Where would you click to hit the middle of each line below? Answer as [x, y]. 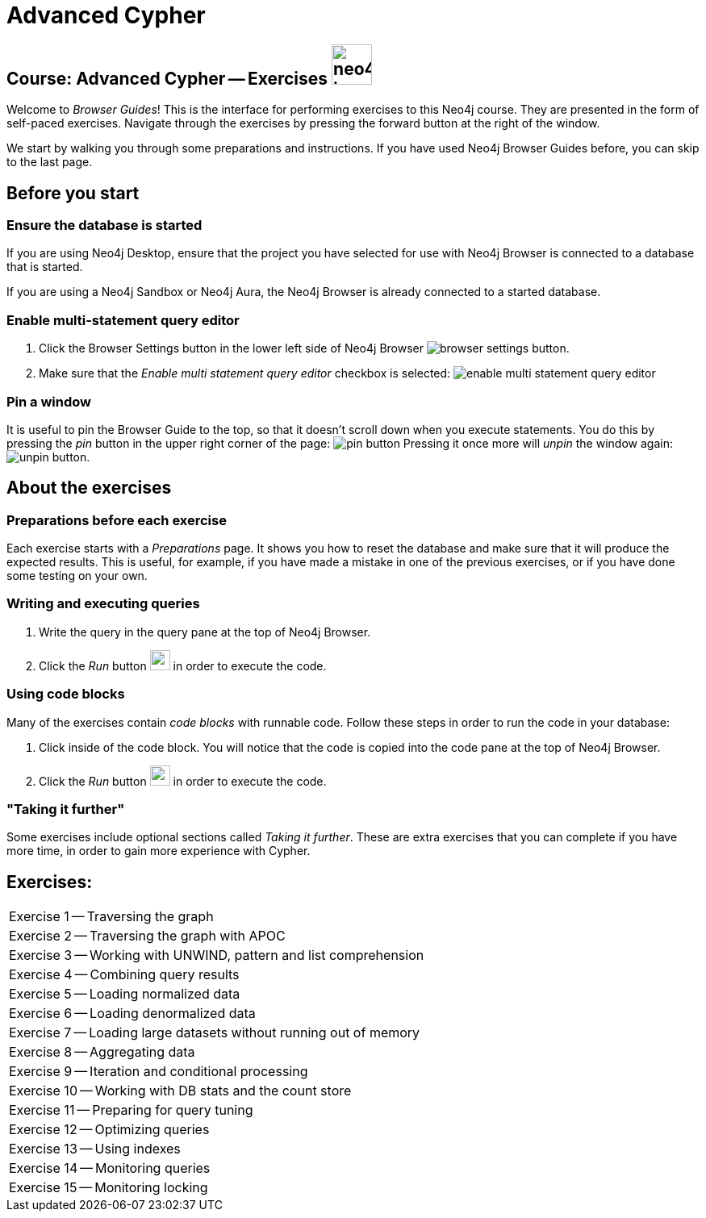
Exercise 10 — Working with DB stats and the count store [180, 1091]
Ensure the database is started [104, 225]
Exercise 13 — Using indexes [95, 1149]
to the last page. [50, 162]
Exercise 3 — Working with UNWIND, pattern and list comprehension [217, 955]
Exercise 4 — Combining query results [124, 975]
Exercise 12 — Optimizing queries [109, 1130]
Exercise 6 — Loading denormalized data [132, 1014]
